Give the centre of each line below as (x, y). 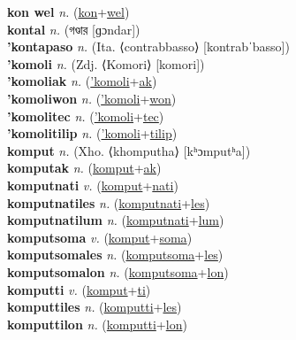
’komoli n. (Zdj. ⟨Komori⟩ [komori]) (106, 63)
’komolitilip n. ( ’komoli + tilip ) (92, 133)
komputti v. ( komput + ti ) (79, 289)
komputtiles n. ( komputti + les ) (95, 307)
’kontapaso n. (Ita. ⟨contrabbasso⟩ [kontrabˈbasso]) (148, 46)
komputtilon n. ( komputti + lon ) (97, 324)
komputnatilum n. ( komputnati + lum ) (116, 220)
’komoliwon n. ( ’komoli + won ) (92, 98)
